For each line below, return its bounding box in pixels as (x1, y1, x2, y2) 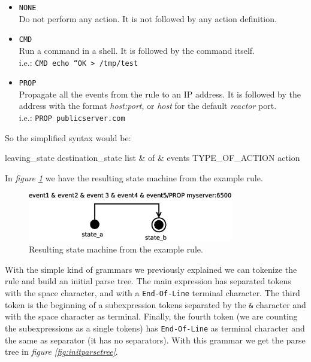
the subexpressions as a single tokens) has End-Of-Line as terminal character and (5, 321, 305, 334)
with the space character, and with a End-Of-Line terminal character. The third (5, 287, 300, 299)
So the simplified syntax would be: (5, 131, 131, 144)
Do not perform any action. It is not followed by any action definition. (19, 12, 277, 25)
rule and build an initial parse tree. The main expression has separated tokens (5, 275, 291, 287)
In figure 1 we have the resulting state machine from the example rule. (5, 171, 263, 184)
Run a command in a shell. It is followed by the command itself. (19, 44, 255, 56)
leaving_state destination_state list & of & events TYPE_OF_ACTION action (5, 151, 300, 164)
